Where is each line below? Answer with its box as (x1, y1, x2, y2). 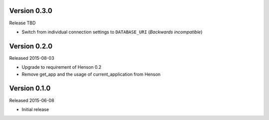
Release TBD (9, 20, 36, 26)
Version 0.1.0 (9, 84, 51, 93)
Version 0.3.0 (9, 6, 52, 15)
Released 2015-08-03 (9, 55, 54, 61)
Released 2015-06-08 (9, 97, 54, 103)
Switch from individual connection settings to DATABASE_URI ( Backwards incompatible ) (21, 29, 203, 35)
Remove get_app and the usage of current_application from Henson (21, 71, 161, 77)
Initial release (21, 106, 49, 112)
